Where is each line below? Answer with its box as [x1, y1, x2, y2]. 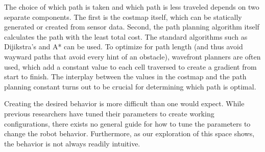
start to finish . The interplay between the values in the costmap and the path [4, 71, 247, 82]
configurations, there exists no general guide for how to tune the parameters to [4, 118, 251, 129]
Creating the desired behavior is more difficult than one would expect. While [4, 98, 245, 109]
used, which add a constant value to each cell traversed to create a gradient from [4, 61, 257, 72]
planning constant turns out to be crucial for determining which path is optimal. [4, 81, 256, 92]
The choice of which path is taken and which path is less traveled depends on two [4, 2, 259, 12]
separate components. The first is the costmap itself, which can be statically [4, 11, 242, 22]
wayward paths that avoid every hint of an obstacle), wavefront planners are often [4, 51, 261, 62]
